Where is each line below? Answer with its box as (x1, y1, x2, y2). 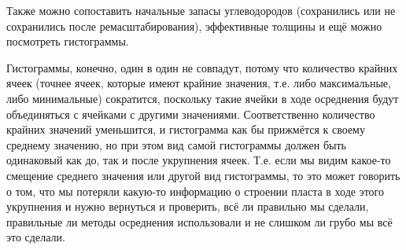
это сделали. (6, 229, 65, 245)
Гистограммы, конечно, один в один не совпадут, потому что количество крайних (6, 59, 398, 75)
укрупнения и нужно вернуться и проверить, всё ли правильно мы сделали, (6, 198, 369, 215)
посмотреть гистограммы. (6, 33, 129, 50)
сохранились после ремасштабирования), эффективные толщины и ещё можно (6, 17, 382, 34)
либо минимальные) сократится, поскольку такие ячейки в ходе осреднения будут (6, 90, 399, 106)
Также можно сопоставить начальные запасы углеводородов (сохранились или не (6, 2, 396, 18)
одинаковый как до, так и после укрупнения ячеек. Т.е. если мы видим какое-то (6, 152, 391, 168)
